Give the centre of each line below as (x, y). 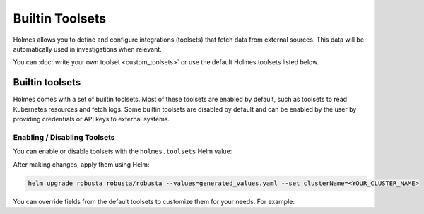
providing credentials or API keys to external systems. (91, 119)
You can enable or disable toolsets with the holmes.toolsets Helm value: (123, 151)
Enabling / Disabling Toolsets (64, 137)
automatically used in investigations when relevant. (87, 49)
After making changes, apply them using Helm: (81, 164)
